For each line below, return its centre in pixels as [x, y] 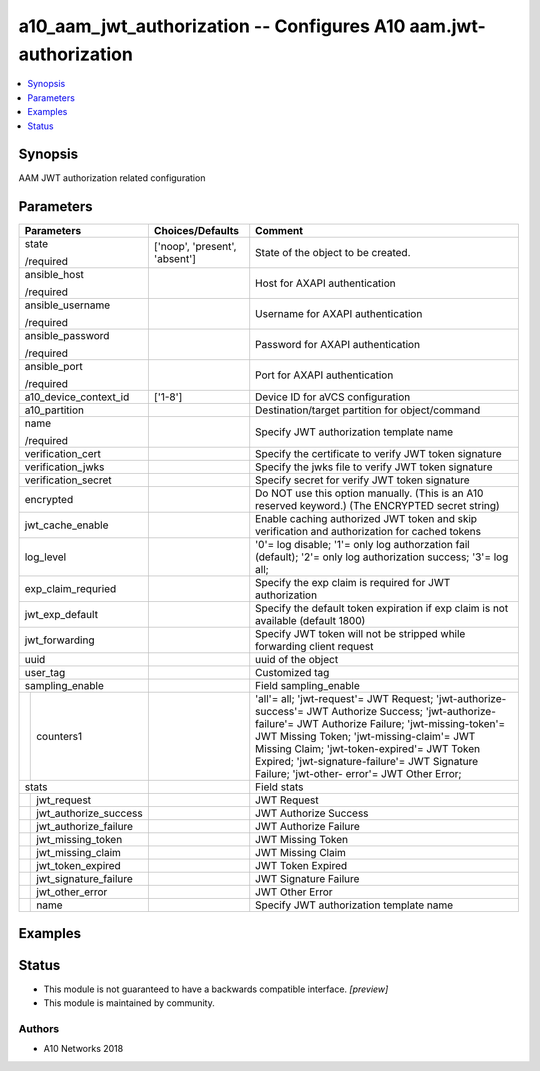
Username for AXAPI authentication [339, 314]
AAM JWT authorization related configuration [112, 178]
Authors [39, 1029]
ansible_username [67, 305]
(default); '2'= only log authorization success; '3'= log [382, 557]
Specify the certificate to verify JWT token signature [378, 454]
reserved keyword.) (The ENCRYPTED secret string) [377, 506]
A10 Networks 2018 [83, 1049]
